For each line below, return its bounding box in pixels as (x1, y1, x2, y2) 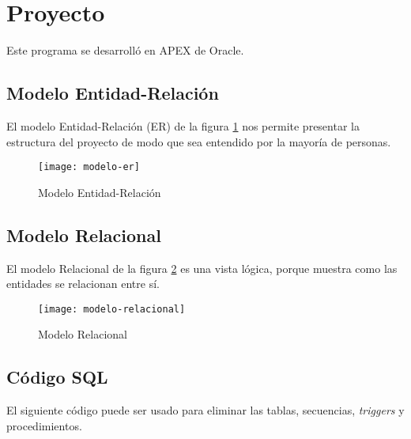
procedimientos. (6, 417, 82, 433)
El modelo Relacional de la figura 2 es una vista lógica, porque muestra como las (6, 259, 398, 276)
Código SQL (6, 365, 108, 389)
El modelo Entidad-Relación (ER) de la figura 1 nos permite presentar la (6, 117, 360, 134)
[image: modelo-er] (38, 161, 140, 173)
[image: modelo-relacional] (38, 303, 186, 315)
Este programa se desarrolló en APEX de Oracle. (6, 42, 244, 59)
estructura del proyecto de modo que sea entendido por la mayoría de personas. (6, 133, 391, 149)
